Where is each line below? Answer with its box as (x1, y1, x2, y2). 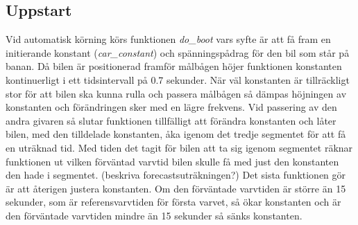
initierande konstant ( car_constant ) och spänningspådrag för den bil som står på (6, 45, 350, 60)
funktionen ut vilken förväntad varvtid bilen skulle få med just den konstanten (6, 154, 339, 168)
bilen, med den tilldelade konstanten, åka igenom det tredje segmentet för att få (6, 127, 346, 141)
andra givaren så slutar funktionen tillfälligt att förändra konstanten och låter (6, 113, 336, 127)
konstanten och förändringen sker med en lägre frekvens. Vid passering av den (6, 100, 337, 114)
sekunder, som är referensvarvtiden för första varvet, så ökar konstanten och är (6, 195, 341, 209)
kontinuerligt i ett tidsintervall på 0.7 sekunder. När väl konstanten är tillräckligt (6, 72, 350, 87)
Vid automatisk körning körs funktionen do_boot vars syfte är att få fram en (6, 32, 331, 46)
